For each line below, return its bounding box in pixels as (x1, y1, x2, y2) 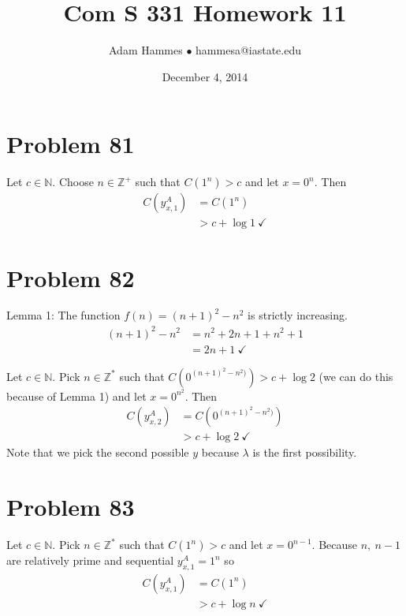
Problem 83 (6, 491, 135, 523)
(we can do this (318, 368, 393, 384)
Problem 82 (6, 261, 135, 293)
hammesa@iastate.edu (196, 42, 302, 58)
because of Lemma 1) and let (6, 387, 147, 404)
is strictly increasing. (248, 307, 348, 323)
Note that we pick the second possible (6, 444, 189, 461)
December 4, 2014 (162, 68, 248, 84)
